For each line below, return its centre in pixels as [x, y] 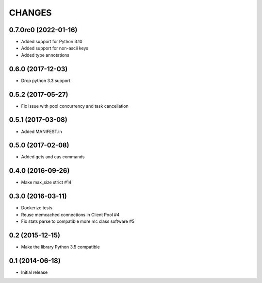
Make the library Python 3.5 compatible [60, 247]
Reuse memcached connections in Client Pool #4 [70, 215]
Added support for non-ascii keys [55, 48]
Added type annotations [45, 55]
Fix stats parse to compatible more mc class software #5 [78, 221]
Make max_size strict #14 [46, 183]
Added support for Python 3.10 [52, 42]
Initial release [34, 272]
